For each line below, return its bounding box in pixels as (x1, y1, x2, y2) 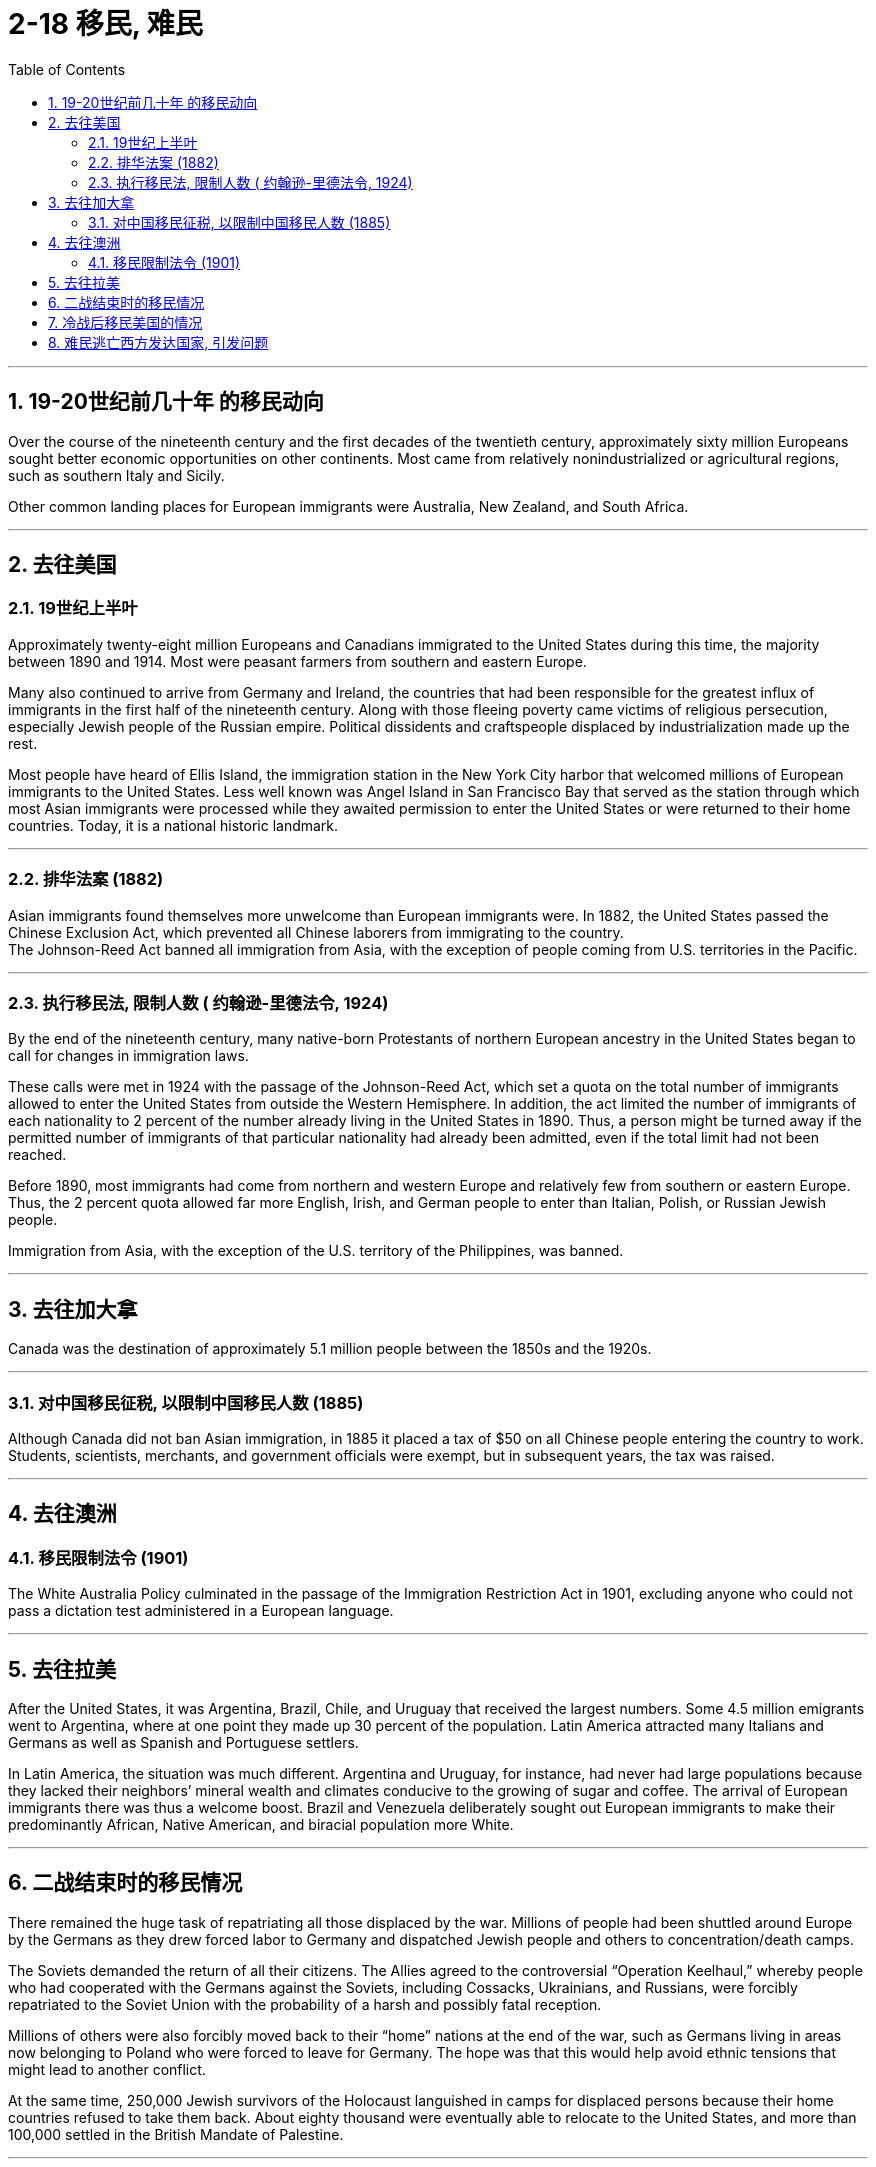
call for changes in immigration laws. (8, 1047, 249, 1065)
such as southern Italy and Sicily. (8, 466, 225, 484)
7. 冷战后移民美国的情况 (48, 313, 203, 331)
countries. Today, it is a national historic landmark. (8, 816, 339, 834)
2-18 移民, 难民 (8, 7, 203, 41)
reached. (8, 1146, 67, 1164)
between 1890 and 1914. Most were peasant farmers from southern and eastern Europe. (8, 652, 587, 670)
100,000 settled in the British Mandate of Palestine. (8, 2125, 344, 2143)
